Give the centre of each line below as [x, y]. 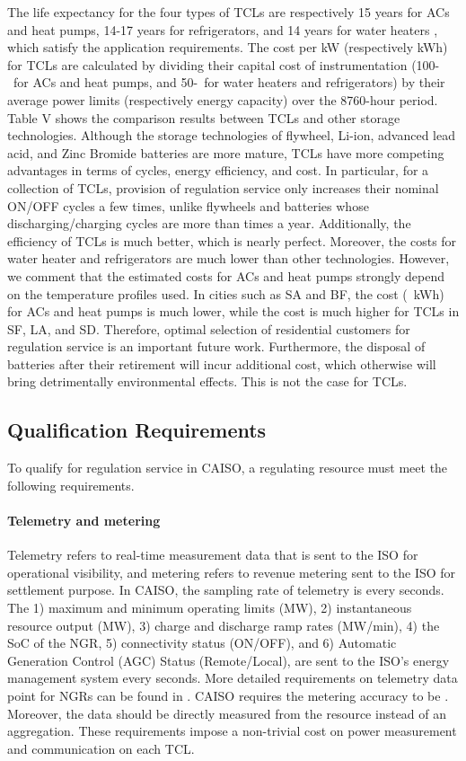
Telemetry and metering [84, 521]
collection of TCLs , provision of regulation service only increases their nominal [223, 187]
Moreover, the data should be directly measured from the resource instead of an [227, 713]
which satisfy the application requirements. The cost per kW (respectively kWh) [228, 47]
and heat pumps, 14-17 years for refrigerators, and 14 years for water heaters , [223, 29]
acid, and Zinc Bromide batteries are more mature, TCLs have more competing [226, 152]
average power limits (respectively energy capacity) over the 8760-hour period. [223, 99]
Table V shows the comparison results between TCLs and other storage [204, 117]
